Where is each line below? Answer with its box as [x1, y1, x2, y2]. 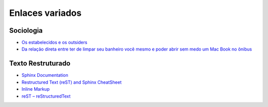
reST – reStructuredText [21, 93, 71, 99]
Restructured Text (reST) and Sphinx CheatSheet [21, 79, 122, 85]
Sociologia [9, 26, 43, 35]
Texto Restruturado [9, 59, 70, 68]
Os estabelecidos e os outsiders [21, 40, 88, 46]
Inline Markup [21, 86, 50, 92]
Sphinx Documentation [21, 72, 68, 78]
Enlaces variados [9, 7, 82, 18]
